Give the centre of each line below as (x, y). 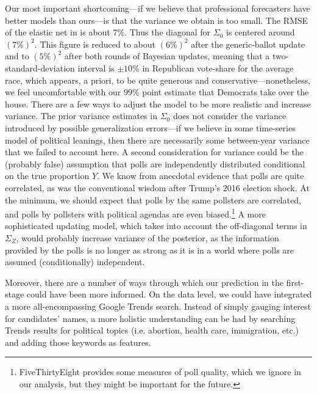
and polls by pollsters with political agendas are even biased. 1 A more (135, 213)
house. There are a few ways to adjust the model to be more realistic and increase (158, 104)
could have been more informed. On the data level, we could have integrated (169, 294)
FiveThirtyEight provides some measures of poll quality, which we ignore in (160, 372)
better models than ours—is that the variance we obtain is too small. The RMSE (157, 20)
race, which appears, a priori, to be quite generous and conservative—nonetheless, (158, 80)
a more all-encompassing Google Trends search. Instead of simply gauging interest (158, 306)
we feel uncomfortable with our (63, 92)
